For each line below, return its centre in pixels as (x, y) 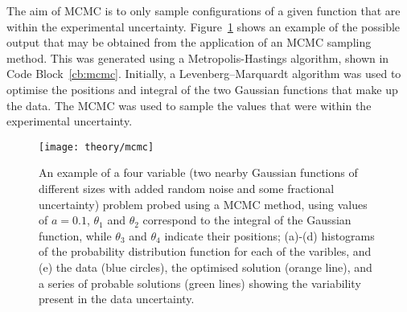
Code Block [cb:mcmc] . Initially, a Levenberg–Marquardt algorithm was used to (204, 74)
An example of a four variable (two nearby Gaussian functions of (198, 172)
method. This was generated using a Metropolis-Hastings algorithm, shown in (198, 57)
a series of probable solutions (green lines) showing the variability (200, 283)
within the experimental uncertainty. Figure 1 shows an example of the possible (203, 26)
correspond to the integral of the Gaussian (247, 220)
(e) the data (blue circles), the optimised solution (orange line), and (206, 267)
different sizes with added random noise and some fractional (187, 188)
